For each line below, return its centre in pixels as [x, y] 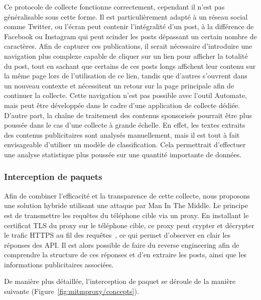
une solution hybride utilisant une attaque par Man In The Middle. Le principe [126, 205]
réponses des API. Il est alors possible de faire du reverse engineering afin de [122, 244]
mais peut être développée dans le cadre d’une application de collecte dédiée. [122, 105]
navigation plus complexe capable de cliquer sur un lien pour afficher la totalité [126, 56]
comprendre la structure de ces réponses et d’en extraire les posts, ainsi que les [125, 255]
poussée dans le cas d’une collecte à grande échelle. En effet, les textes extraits [125, 125]
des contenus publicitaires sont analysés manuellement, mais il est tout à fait [122, 134]
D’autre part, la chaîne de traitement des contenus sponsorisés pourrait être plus [128, 115]
